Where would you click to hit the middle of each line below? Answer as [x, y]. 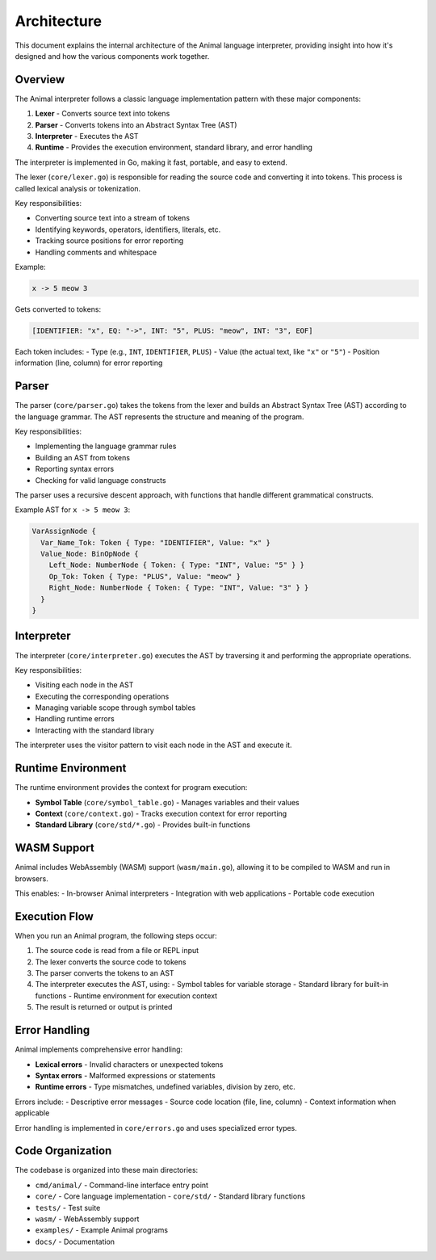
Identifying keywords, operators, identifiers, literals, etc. [128, 229]
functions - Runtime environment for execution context [126, 995]
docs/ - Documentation [75, 1241]
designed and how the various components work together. [112, 56]
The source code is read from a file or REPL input [117, 951]
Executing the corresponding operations [102, 696]
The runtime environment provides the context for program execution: [131, 787]
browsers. [31, 878]
